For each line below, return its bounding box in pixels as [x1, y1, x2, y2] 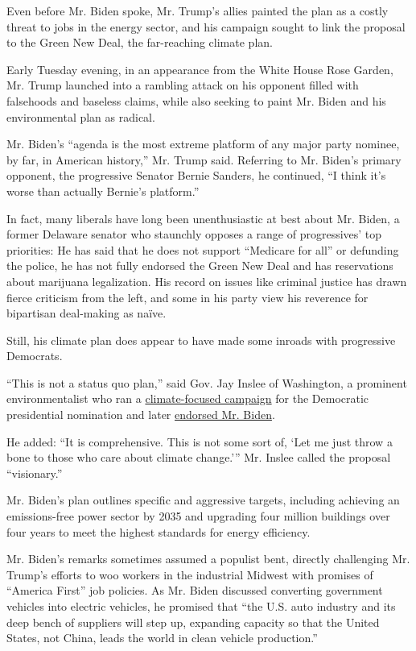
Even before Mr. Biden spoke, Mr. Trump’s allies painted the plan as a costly [6, 2, 389, 19]
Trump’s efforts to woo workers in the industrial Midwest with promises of [6, 566, 373, 583]
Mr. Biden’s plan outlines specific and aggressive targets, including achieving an [6, 491, 400, 508]
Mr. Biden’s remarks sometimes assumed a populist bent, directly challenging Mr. [6, 550, 410, 567]
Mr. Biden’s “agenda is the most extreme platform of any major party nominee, [6, 135, 400, 152]
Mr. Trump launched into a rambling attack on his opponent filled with [6, 77, 359, 93]
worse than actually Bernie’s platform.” [6, 182, 200, 199]
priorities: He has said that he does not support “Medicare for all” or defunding [6, 241, 399, 258]
